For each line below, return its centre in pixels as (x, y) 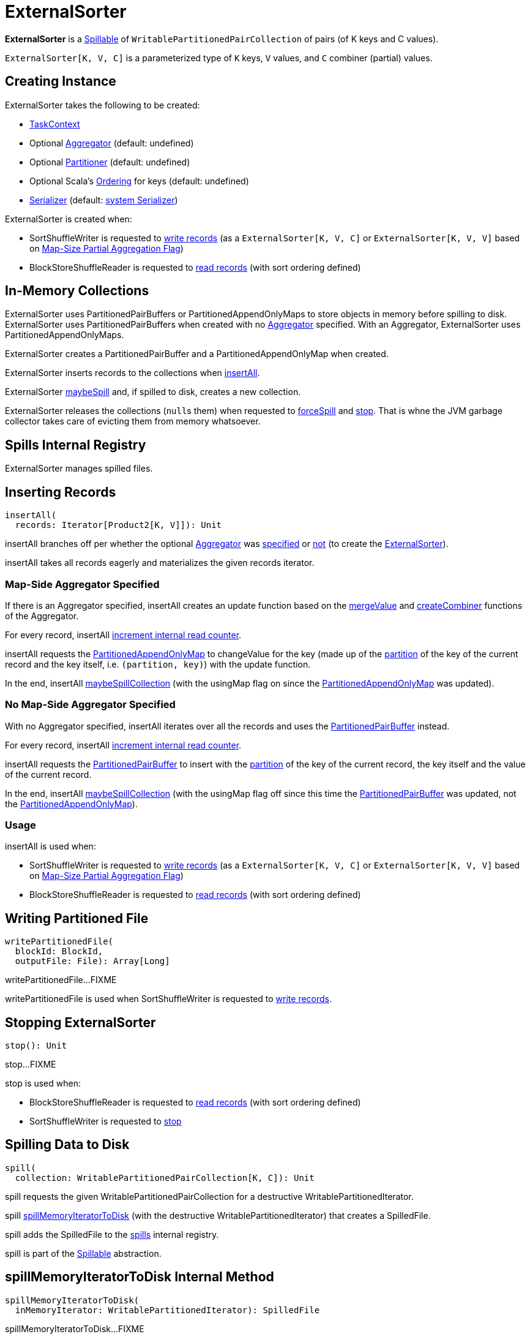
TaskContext (55, 124)
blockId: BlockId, (59, 952)
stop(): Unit (36, 1046)
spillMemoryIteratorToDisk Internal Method (140, 1277)
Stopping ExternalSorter (80, 1022)
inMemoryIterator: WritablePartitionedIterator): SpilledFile (167, 1310)
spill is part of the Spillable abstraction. (83, 1253)
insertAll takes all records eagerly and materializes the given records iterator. (160, 563)
